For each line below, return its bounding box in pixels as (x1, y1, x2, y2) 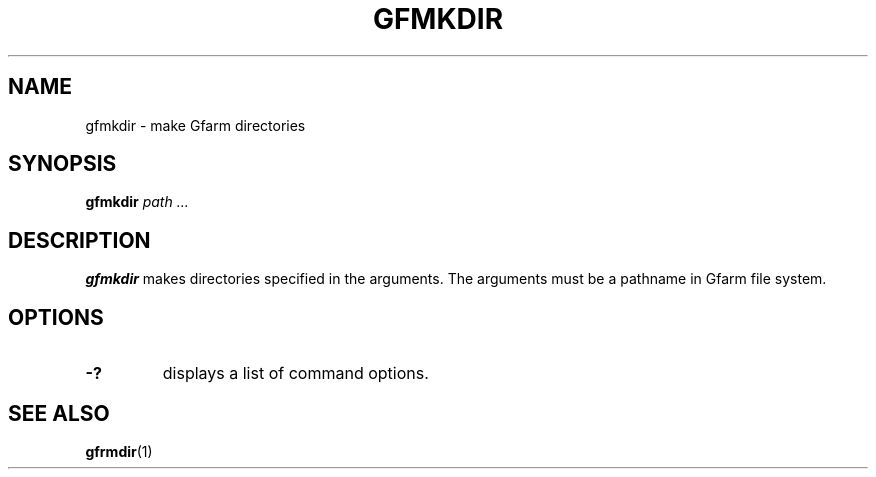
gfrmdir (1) (85, 442, 153, 460)
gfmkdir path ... (85, 193, 189, 211)
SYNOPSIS (8, 151, 117, 177)
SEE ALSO (8, 400, 110, 426)
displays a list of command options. (162, 363, 429, 384)
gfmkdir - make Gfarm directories (85, 116, 306, 134)
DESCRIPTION (8, 227, 151, 253)
